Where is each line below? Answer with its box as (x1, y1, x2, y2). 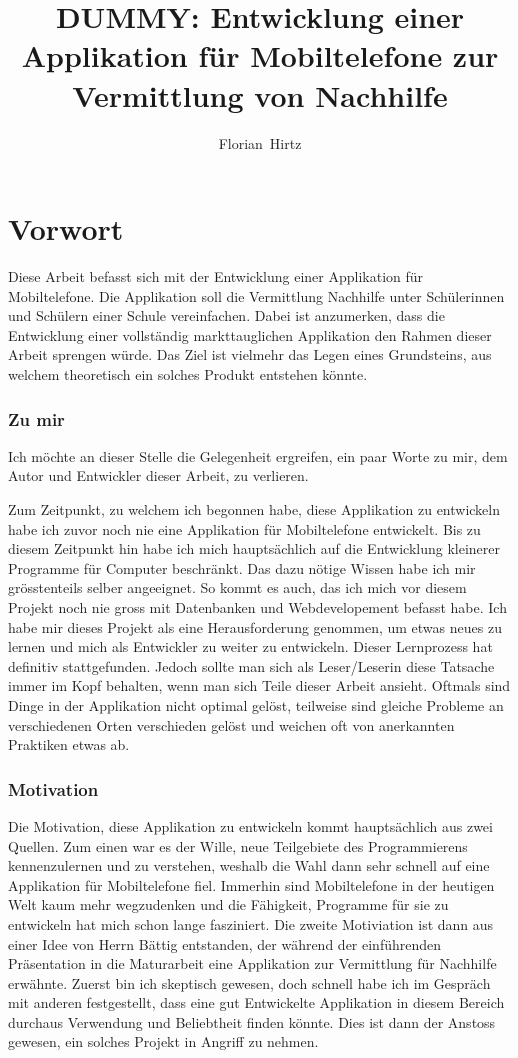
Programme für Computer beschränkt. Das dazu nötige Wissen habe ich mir (8, 557, 476, 578)
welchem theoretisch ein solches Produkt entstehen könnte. (8, 364, 368, 384)
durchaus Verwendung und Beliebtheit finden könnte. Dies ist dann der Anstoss (8, 1011, 496, 1032)
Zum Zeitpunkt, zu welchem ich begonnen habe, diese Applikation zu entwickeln (8, 499, 501, 519)
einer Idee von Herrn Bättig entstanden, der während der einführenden (8, 933, 442, 954)
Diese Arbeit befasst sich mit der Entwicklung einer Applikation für (8, 266, 424, 287)
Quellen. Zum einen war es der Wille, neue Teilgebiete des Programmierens (8, 835, 468, 856)
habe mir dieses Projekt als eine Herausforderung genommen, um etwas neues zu (8, 616, 502, 637)
